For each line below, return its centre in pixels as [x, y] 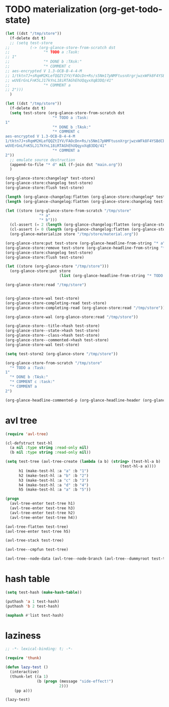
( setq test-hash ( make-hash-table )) [44, 592]
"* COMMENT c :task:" [32, 382]
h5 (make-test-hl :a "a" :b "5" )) [55, 490]
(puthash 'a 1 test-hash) [32, 602]
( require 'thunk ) [23, 658]
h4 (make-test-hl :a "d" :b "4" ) [54, 485]
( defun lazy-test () [27, 667]
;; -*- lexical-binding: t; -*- [39, 649]
